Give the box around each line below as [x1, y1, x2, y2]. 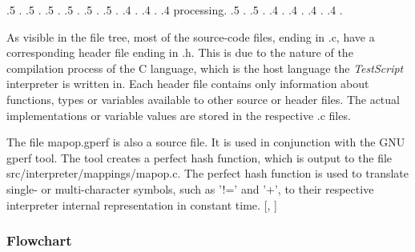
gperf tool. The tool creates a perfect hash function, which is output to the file [6, 149, 393, 166]
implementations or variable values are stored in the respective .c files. [6, 106, 351, 123]
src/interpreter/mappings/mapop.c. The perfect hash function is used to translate [6, 165, 409, 182]
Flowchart [6, 230, 72, 250]
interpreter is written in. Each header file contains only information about [6, 75, 369, 92]
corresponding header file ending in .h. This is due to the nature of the [6, 44, 353, 61]
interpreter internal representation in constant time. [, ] [6, 196, 277, 213]
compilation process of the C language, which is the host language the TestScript [6, 59, 404, 76]
